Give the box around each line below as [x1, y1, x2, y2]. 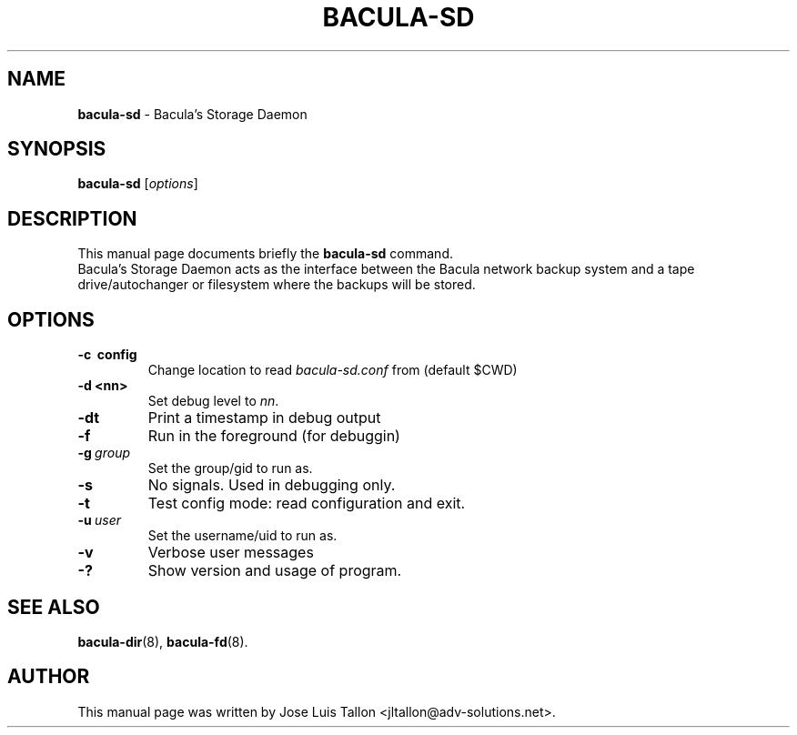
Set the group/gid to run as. [147, 460, 313, 477]
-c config [77, 347, 137, 363]
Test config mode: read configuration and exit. [147, 494, 466, 513]
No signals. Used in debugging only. [147, 476, 396, 495]
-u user [77, 512, 121, 529]
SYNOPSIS [7, 137, 106, 161]
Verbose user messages [147, 543, 314, 562]
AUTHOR [7, 665, 90, 689]
